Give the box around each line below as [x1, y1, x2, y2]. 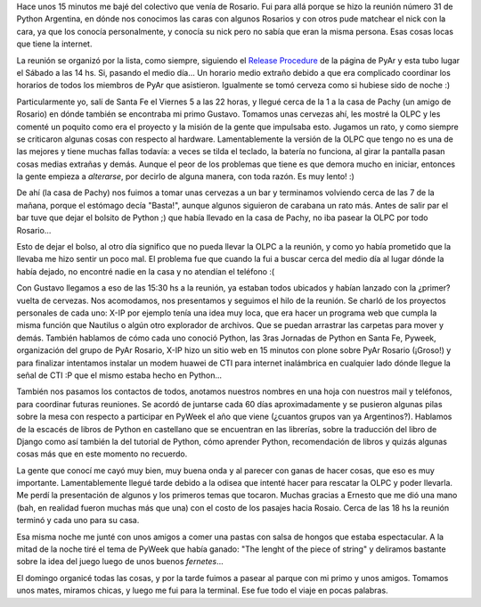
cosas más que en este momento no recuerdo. [16, 448, 188, 459]
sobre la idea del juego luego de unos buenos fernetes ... [16, 556, 224, 567]
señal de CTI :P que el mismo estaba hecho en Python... [16, 370, 223, 381]
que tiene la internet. [16, 38, 93, 49]
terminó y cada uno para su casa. [16, 515, 140, 526]
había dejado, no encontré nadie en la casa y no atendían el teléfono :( [16, 266, 275, 276]
